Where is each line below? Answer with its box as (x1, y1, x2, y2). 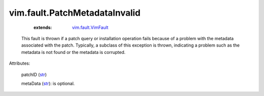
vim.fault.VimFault (72, 24, 109, 30)
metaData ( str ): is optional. (21, 80, 75, 86)
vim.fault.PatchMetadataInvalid (9, 7, 141, 18)
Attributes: (9, 60, 30, 66)
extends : (33, 24, 52, 30)
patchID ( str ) (21, 72, 47, 77)
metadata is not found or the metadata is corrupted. (21, 49, 126, 55)
